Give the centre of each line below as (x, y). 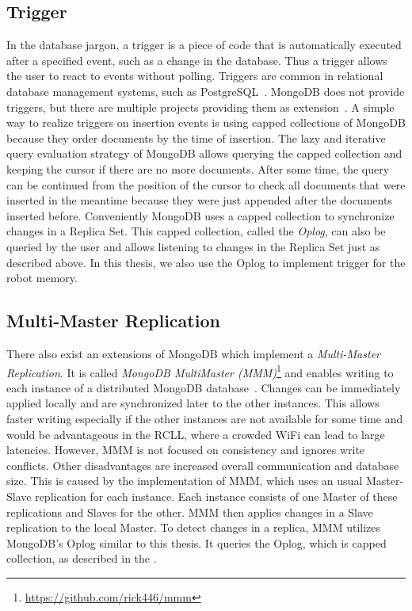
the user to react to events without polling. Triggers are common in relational (195, 76)
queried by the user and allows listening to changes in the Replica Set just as (193, 246)
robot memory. (42, 278)
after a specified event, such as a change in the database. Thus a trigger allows (197, 60)
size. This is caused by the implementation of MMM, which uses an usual (185, 481)
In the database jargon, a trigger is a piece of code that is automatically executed (204, 45)
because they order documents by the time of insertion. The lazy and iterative (196, 137)
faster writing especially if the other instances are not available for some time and (205, 418)
